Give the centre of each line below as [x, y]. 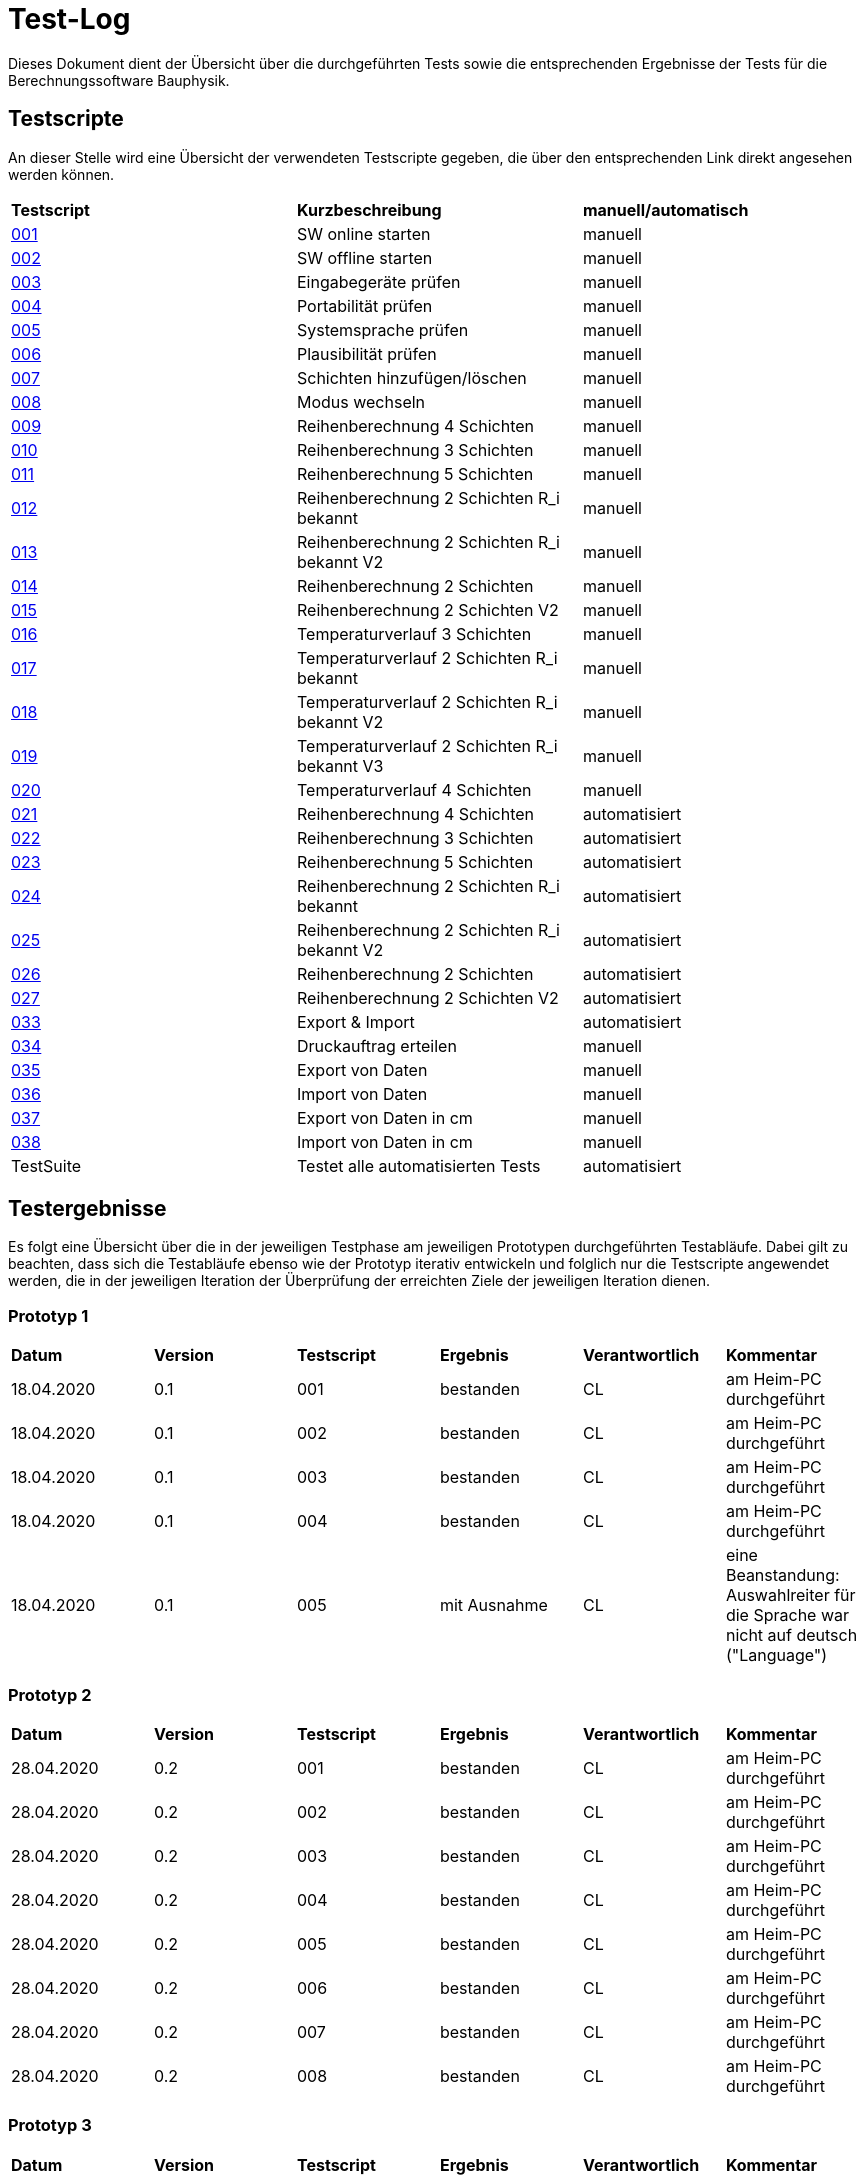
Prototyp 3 [50, 2125]
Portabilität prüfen [364, 305]
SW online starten [363, 233]
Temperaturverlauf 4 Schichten [414, 789]
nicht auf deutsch [791, 1635]
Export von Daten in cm [384, 1117]
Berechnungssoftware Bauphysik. [119, 80]
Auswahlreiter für [790, 1595]
